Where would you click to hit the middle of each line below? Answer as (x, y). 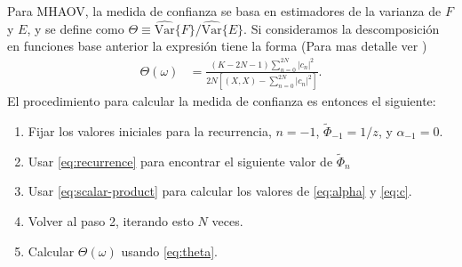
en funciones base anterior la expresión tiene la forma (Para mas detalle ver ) (217, 46)
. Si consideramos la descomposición (342, 28)
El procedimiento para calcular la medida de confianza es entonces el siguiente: (222, 101)
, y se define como (76, 28)
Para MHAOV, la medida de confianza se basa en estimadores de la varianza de (224, 11)
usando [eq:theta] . (170, 251)
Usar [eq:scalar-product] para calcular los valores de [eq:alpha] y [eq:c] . (220, 191)
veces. (227, 220)
